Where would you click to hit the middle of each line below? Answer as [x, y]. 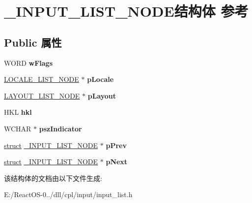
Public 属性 [33, 42]
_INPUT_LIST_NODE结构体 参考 [126, 11]
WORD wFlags [28, 63]
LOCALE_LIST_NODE [42, 79]
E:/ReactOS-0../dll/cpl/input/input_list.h [68, 194]
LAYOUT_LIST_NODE [42, 95]
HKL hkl [18, 112]
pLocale [100, 79]
